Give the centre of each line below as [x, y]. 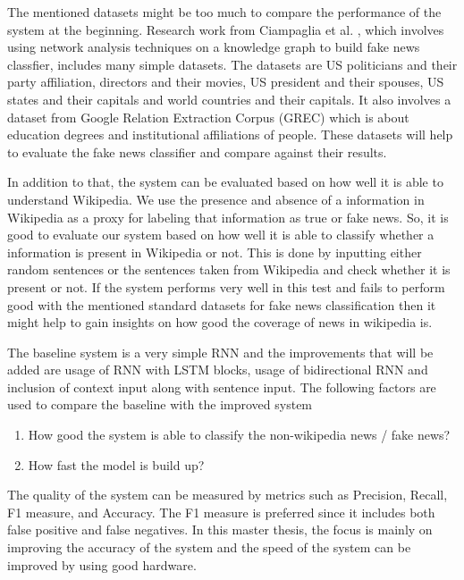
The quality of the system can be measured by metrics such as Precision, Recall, [228, 495]
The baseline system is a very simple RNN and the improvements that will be [220, 352]
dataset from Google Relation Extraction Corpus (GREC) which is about [208, 117]
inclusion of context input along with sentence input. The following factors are [222, 387]
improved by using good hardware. [102, 564]
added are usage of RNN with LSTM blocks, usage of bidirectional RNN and [218, 370]
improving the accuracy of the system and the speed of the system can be [209, 547]
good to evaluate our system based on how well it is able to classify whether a [221, 235]
